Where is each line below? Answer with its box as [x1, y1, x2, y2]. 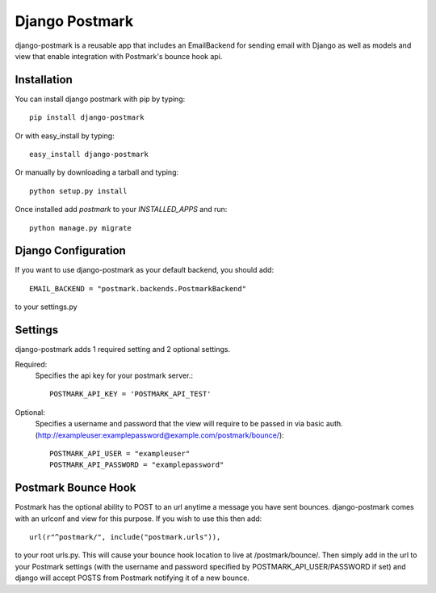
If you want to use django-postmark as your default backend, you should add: [15, 265, 275, 275]
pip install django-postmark [29, 113, 145, 122]
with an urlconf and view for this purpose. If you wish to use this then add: [15, 514, 262, 523]
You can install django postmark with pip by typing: [15, 94, 186, 104]
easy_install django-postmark [29, 150, 149, 159]
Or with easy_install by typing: [15, 130, 115, 141]
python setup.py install [29, 186, 128, 196]
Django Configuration [15, 244, 127, 258]
